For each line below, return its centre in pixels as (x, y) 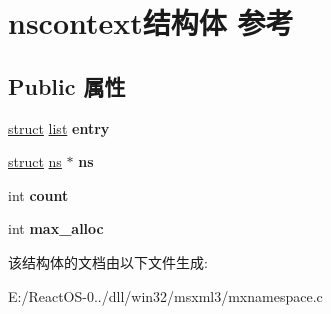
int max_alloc (56, 228)
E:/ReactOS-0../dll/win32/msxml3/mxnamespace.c (165, 295)
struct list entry (59, 127)
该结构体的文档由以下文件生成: (108, 261)
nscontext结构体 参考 (151, 22)
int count (38, 194)
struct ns (35, 161)
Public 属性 (67, 85)
